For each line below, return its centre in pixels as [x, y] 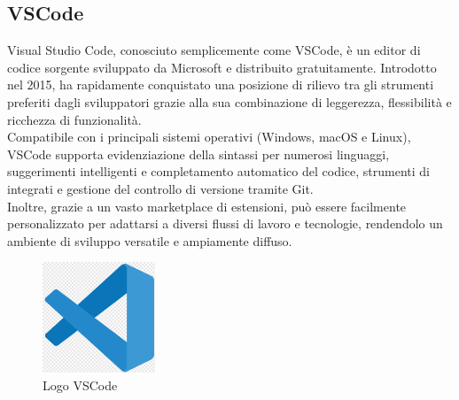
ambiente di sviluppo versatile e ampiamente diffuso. [150, 240]
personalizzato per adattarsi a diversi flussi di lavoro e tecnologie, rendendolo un [225, 223]
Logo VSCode [80, 385]
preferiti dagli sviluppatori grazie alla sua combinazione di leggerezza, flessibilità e [229, 101]
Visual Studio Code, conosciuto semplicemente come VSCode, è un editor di [214, 50]
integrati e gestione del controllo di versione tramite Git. [160, 188]
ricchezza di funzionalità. [74, 119]
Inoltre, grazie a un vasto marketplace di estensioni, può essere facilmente [207, 206]
